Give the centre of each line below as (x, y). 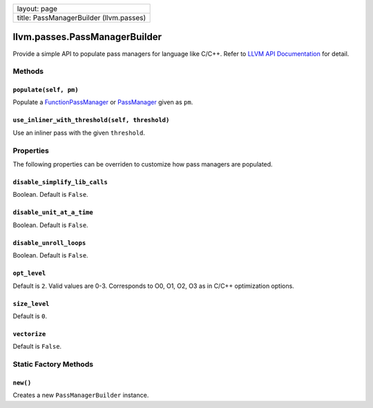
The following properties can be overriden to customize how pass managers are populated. (143, 164)
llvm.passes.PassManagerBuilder (87, 37)
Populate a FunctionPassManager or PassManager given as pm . (103, 102)
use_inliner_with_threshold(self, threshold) (91, 120)
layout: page (37, 9)
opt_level (29, 273)
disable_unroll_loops (49, 243)
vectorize (29, 334)
